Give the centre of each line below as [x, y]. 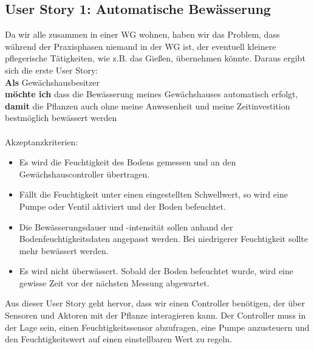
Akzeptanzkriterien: [42, 141]
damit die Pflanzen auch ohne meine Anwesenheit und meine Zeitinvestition [148, 105]
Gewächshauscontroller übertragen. [84, 174]
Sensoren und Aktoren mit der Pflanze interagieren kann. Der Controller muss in [155, 315]
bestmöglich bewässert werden [61, 118]
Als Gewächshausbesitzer [52, 82]
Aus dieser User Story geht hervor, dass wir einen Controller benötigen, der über [155, 303]
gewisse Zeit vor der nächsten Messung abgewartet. [114, 282]
